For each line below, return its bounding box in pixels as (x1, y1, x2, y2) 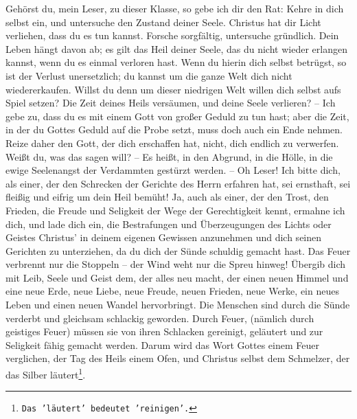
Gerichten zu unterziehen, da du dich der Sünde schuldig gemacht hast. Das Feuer (5, 243, 351, 258)
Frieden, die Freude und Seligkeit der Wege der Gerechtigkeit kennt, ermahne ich (5, 203, 345, 217)
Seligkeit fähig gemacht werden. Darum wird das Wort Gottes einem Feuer (5, 337, 319, 352)
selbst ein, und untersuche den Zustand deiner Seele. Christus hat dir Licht (5, 14, 321, 29)
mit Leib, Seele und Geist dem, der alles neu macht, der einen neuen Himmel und (5, 270, 349, 284)
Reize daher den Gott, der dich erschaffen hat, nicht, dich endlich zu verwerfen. (5, 135, 339, 150)
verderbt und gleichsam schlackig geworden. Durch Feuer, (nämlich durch (5, 310, 314, 325)
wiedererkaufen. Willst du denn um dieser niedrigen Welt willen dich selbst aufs (5, 82, 341, 96)
